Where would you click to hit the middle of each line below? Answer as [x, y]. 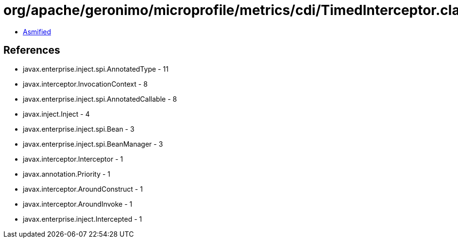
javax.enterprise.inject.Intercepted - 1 [83, 219]
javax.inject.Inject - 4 [56, 114]
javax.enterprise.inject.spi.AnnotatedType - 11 [96, 69]
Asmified [37, 31]
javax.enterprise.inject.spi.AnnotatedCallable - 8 [100, 99]
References [32, 50]
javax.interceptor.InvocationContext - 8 [85, 84]
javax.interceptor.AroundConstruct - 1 [83, 189]
